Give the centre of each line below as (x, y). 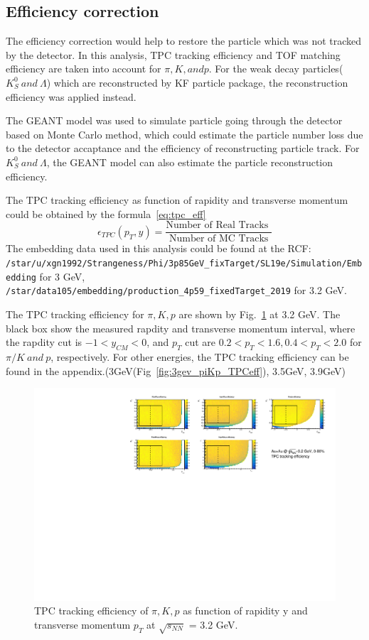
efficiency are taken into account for (84, 69)
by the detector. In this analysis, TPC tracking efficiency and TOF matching (173, 54)
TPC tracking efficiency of (91, 611)
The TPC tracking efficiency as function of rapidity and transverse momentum (177, 200)
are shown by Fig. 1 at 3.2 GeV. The (260, 314)
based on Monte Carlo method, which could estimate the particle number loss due (184, 134)
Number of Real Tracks (217, 226)
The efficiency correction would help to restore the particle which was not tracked (184, 41)
